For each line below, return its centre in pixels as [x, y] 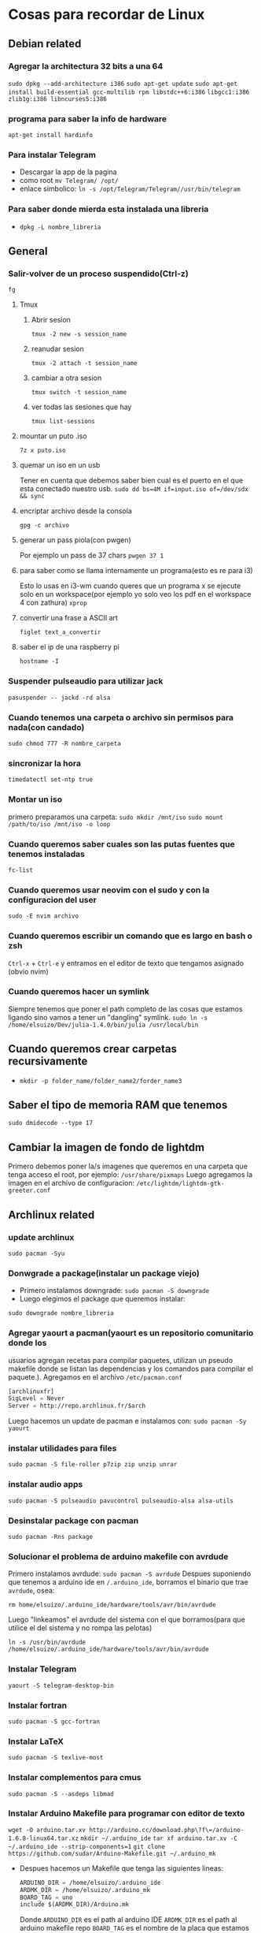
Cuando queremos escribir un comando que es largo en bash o [130, 936]
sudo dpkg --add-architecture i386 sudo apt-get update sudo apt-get [123, 84]
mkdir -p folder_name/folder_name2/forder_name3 [101, 1081]
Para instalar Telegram [52, 155]
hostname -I [39, 661]
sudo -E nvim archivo [44, 916]
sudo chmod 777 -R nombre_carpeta [65, 744]
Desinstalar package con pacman [74, 1521]
